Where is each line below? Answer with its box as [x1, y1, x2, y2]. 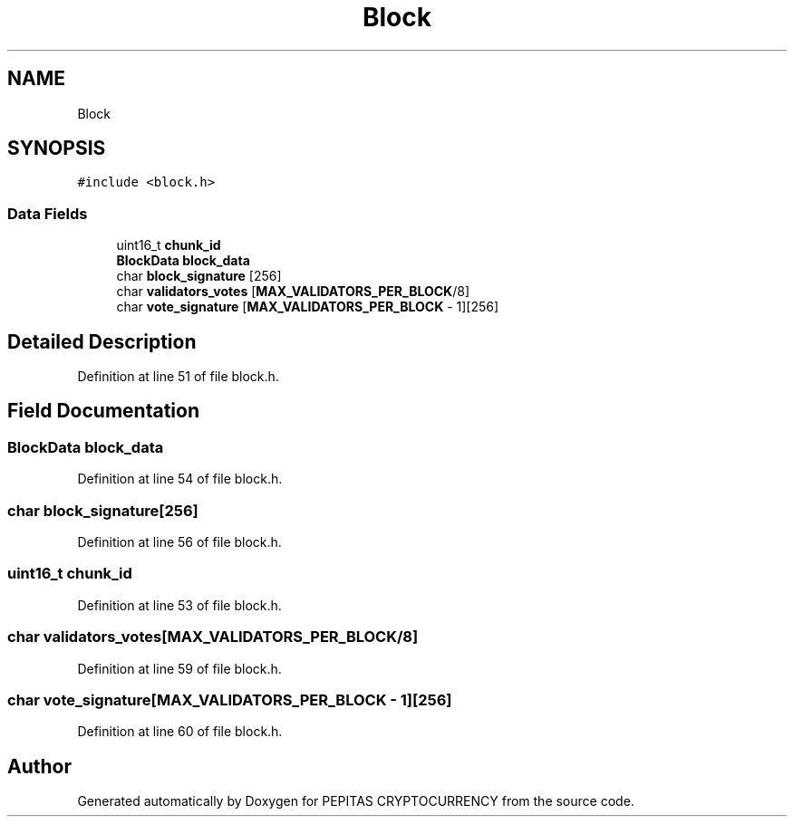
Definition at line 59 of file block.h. [77, 660, 282, 676]
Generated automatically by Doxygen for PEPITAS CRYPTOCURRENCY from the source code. [77, 793, 634, 810]
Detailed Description [7, 330, 197, 353]
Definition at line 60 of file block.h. [77, 723, 283, 740]
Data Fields [7, 204, 88, 223]
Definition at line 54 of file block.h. [77, 471, 283, 487]
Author [7, 754, 72, 778]
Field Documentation [7, 399, 199, 423]
